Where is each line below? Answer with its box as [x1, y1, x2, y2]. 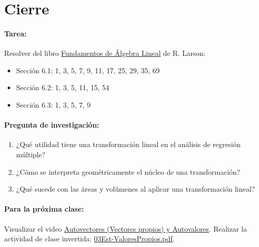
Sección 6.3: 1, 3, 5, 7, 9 [16, 99, 91, 110]
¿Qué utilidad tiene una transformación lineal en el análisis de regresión [16, 139, 241, 150]
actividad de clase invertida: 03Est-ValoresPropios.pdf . [4, 233, 175, 244]
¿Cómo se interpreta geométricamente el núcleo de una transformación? [16, 166, 240, 177]
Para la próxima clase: [4, 203, 84, 214]
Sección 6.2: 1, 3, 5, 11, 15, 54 [16, 82, 109, 93]
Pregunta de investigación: [4, 119, 100, 130]
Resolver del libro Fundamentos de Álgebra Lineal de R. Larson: [4, 48, 206, 58]
